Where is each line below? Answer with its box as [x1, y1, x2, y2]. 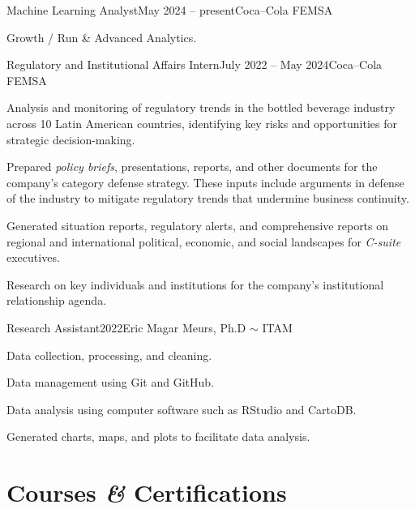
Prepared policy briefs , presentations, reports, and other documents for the [6, 158, 378, 175]
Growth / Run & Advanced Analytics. [6, 28, 197, 45]
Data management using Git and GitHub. [6, 374, 214, 391]
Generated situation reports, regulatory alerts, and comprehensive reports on [6, 216, 389, 233]
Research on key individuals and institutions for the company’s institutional [6, 276, 384, 293]
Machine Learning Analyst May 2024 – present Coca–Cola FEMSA [6, 2, 333, 18]
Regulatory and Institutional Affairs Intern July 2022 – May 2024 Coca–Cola [6, 56, 383, 73]
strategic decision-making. [6, 130, 135, 148]
